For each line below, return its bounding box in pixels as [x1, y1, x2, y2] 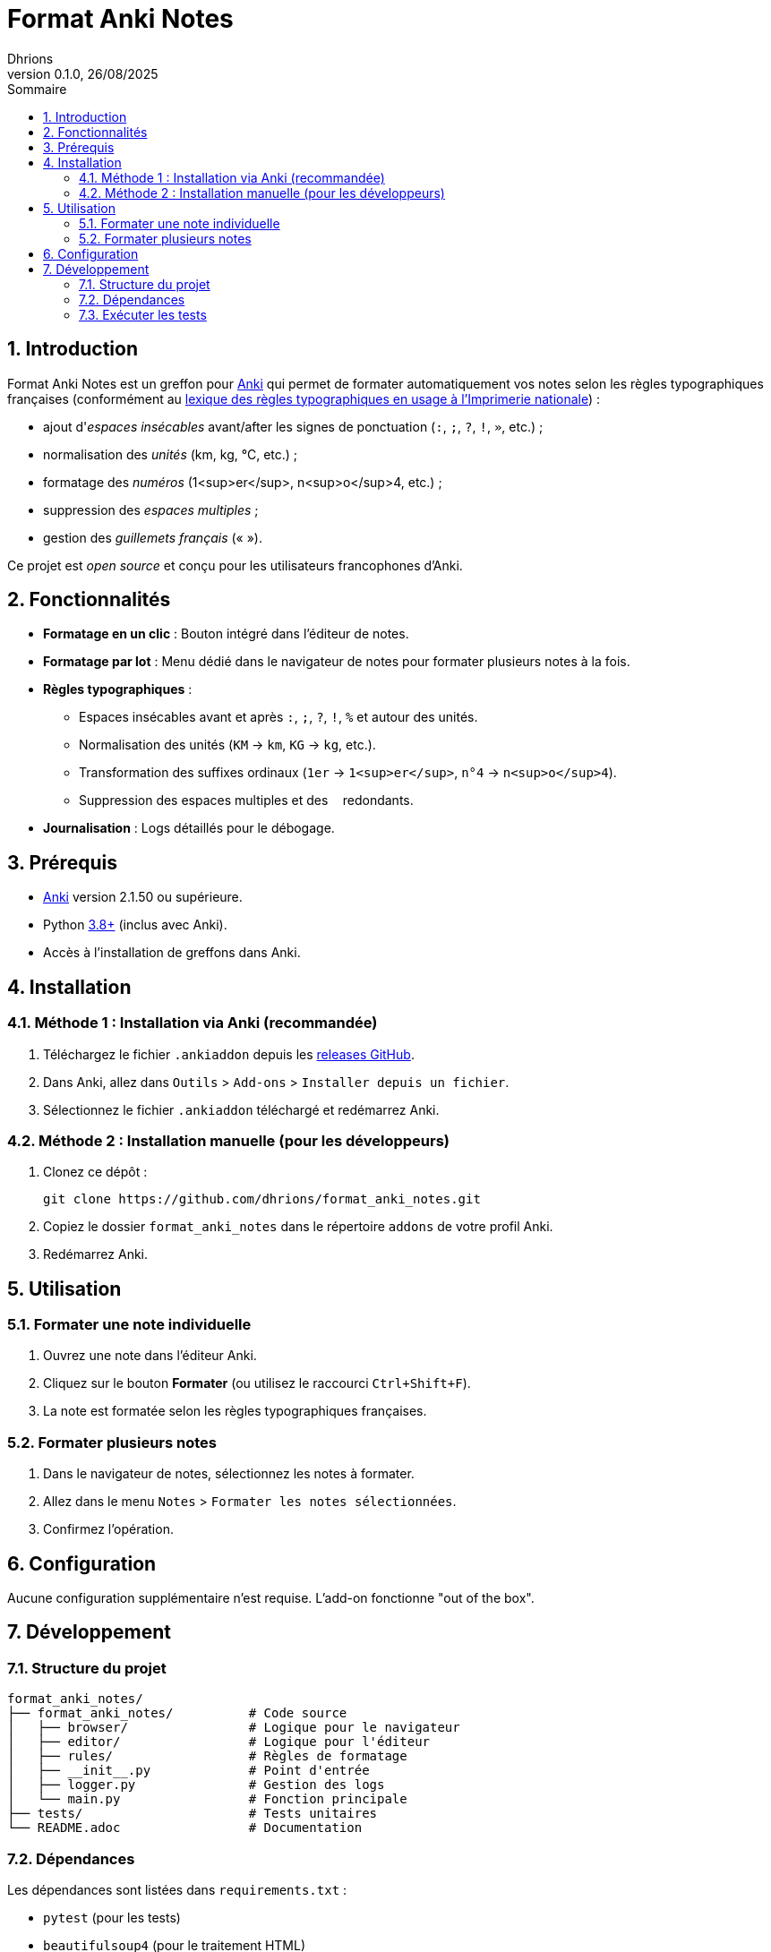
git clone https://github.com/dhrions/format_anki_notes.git [43, 1192, 481, 1207]
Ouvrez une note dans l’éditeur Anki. [43, 1348, 257, 1364]
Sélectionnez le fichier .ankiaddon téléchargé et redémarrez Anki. [43, 1101, 440, 1117]
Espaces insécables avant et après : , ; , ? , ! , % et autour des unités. [79, 709, 478, 725]
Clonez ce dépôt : [43, 1164, 148, 1180]
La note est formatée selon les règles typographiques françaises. [43, 1403, 427, 1419]
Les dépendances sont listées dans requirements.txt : [7, 1882, 347, 1898]
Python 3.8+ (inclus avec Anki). [43, 917, 227, 933]
